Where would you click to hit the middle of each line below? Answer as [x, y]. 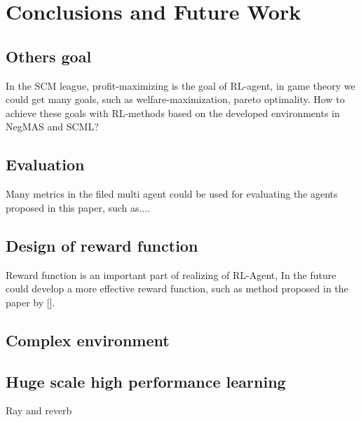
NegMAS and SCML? [52, 127]
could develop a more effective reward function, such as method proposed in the [177, 288]
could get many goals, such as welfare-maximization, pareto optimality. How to [175, 99]
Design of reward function [102, 245]
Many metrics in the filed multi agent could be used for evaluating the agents [172, 194]
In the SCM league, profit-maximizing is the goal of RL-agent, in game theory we [180, 85]
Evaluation [45, 164]
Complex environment [88, 340]
